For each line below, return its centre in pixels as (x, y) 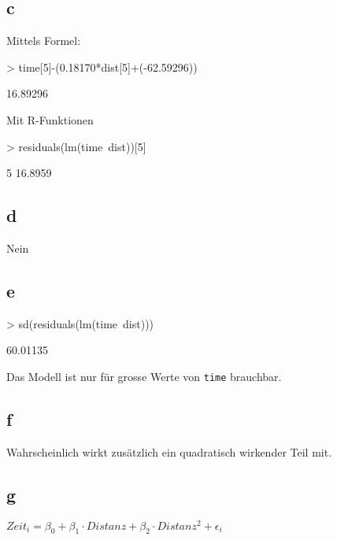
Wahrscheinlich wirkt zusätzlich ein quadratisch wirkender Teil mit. (169, 451)
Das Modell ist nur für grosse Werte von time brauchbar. (144, 376)
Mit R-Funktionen (50, 119)
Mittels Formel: (44, 41)
